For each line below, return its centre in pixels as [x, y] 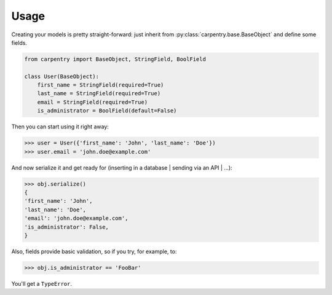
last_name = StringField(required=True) [99, 93]
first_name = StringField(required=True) [101, 85]
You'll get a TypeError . [41, 283]
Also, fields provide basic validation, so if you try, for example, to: [94, 251]
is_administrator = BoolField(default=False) [107, 111]
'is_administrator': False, [66, 227]
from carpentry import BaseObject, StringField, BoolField [115, 59]
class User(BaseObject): [62, 76]
